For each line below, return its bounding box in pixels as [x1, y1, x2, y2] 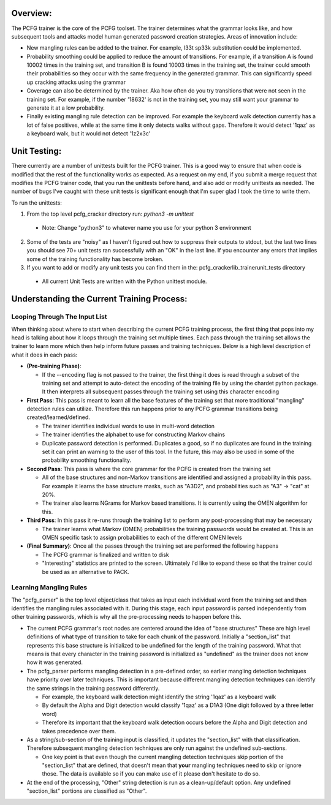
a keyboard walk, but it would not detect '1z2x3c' [26, 130, 151, 137]
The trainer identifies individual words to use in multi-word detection [42, 422, 215, 429]
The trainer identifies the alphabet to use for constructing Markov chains [42, 431, 226, 438]
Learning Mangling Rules [11, 583, 88, 592]
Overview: [11, 8, 52, 18]
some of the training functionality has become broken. [26, 255, 164, 263]
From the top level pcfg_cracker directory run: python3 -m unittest [26, 210, 194, 217]
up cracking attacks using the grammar [26, 78, 126, 86]
